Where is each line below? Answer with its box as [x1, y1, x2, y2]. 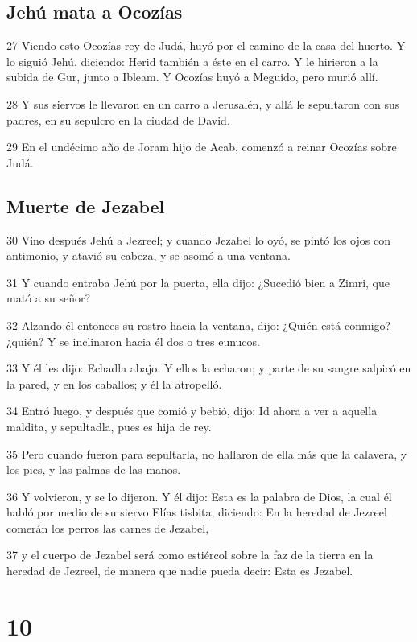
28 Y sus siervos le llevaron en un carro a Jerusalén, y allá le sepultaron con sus [6, 95, 400, 112]
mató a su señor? [6, 290, 91, 307]
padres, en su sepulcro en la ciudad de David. [6, 111, 230, 128]
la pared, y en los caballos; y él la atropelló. [6, 375, 222, 392]
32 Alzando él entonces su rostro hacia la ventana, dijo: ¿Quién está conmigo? [6, 316, 391, 333]
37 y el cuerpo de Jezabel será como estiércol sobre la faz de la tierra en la [6, 546, 374, 563]
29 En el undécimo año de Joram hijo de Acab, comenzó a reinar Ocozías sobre [6, 138, 397, 155]
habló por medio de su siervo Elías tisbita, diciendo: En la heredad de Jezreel [6, 504, 387, 521]
